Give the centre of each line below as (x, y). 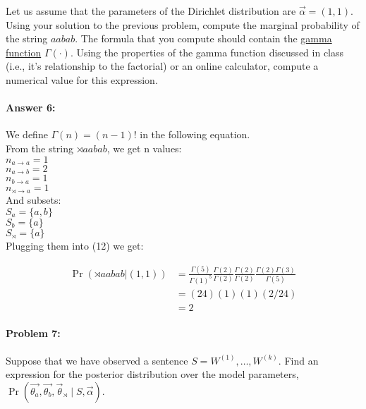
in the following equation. (195, 134)
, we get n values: (144, 148)
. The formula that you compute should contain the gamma (203, 38)
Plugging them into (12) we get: (75, 245)
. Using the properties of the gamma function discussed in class (207, 52)
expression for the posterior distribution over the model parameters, (152, 374)
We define (27, 134)
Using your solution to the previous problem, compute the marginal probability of (183, 24)
